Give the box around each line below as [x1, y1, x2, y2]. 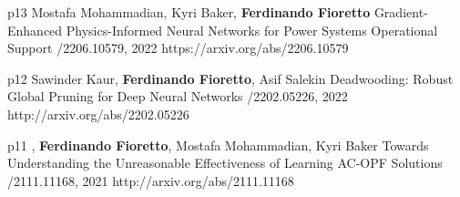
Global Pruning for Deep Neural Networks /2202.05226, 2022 [7, 87, 348, 106]
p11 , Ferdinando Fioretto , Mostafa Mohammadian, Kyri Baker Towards [7, 135, 429, 154]
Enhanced [7, 20, 63, 39]
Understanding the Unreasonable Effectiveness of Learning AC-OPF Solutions [7, 153, 443, 172]
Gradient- [373, 3, 428, 21]
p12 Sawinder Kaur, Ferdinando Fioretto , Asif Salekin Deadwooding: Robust [7, 68, 454, 88]
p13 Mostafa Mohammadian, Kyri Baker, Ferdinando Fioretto [7, 3, 371, 21]
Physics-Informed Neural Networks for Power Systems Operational [66, 20, 438, 39]
